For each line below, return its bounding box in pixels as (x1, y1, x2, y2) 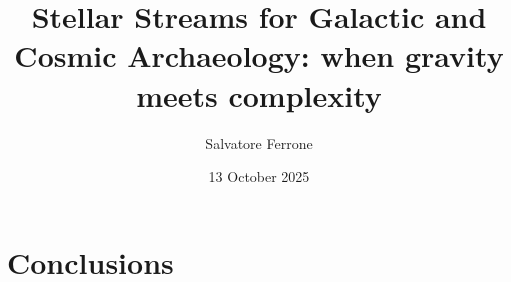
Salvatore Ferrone (205, 132, 313, 153)
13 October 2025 (208, 166, 310, 187)
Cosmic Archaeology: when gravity (14, 35, 504, 76)
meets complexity (136, 74, 382, 115)
